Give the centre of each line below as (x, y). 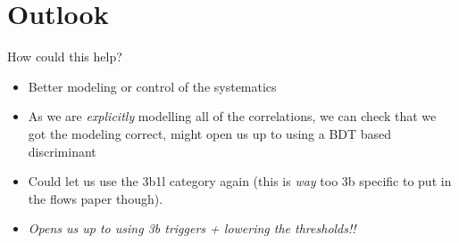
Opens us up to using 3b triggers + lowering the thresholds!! (192, 228)
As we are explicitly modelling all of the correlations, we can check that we (232, 116)
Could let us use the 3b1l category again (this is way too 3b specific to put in (240, 181)
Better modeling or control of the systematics (152, 86)
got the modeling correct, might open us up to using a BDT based (210, 133)
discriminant (62, 151)
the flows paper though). (96, 198)
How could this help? (65, 57)
